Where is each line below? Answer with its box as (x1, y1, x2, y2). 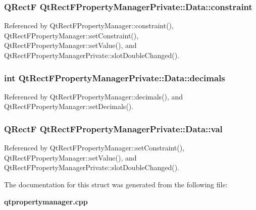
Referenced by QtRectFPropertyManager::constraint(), (4, 20, 174, 31)
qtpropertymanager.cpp (4, 196, 88, 206)
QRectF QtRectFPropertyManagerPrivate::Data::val (4, 122, 223, 135)
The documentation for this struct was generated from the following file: (4, 179, 228, 189)
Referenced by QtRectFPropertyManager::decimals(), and (4, 91, 183, 101)
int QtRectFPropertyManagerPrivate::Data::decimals (4, 71, 225, 84)
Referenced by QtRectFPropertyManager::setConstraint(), (4, 142, 184, 153)
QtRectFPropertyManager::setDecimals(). (4, 101, 134, 112)
